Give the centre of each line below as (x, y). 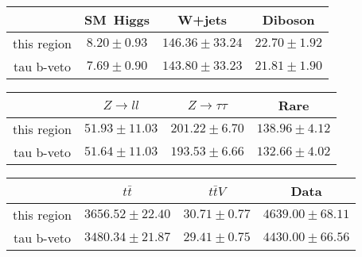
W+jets (202, 19)
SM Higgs (117, 19)
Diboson (288, 19)
